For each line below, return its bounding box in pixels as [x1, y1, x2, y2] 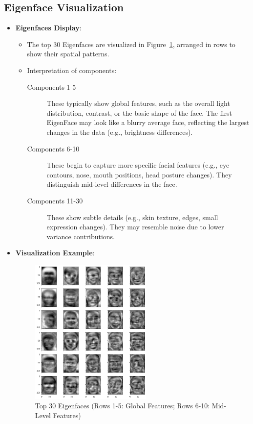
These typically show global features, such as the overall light [46, 98, 230, 108]
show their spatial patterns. [27, 49, 109, 59]
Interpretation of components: [27, 65, 117, 75]
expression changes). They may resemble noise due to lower [46, 222, 224, 232]
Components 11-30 [27, 195, 83, 205]
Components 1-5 [27, 81, 76, 92]
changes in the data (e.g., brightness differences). [46, 126, 193, 137]
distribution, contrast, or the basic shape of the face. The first [46, 107, 232, 118]
